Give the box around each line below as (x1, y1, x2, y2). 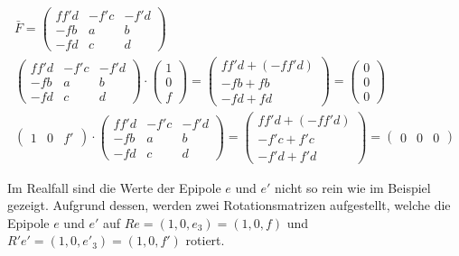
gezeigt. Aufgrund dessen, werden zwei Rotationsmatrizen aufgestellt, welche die (7, 196, 451, 215)
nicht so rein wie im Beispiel (275, 178, 431, 197)
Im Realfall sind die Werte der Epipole (7, 178, 221, 197)
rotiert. (185, 231, 225, 250)
